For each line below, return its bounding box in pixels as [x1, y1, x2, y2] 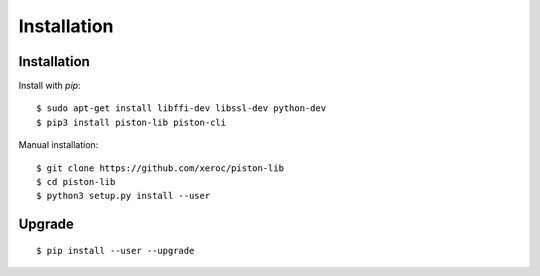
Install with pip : [18, 80, 81, 92]
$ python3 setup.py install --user [36, 190, 211, 202]
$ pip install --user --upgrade [36, 245, 195, 256]
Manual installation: [18, 139, 99, 151]
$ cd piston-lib [36, 176, 116, 188]
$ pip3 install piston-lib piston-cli [36, 116, 227, 128]
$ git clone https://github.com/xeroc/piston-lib [36, 162, 285, 174]
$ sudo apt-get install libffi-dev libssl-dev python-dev [36, 103, 327, 114]
